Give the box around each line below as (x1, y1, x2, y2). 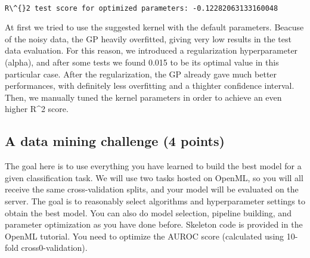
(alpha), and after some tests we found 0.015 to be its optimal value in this (5, 56, 279, 69)
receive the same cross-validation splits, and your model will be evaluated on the (5, 183, 299, 195)
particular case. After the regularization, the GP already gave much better (5, 67, 277, 80)
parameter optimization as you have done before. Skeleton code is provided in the (5, 218, 303, 231)
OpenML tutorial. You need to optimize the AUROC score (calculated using (5, 229, 284, 242)
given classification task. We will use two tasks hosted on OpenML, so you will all (5, 171, 303, 184)
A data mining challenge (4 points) (5, 132, 225, 150)
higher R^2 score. (5, 102, 69, 115)
